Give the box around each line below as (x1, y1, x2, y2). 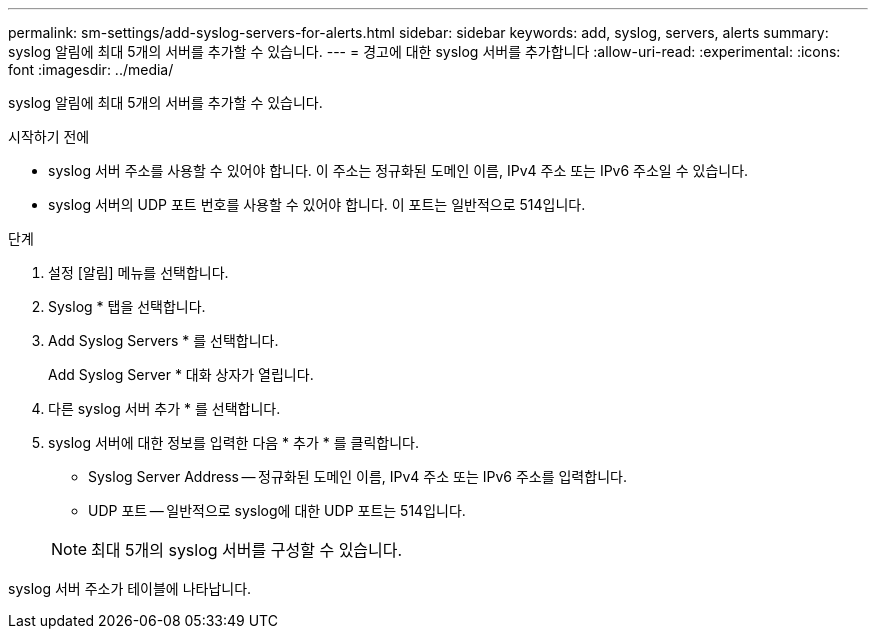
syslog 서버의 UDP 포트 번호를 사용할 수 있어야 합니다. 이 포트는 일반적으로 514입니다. (48, 196, 586, 213)
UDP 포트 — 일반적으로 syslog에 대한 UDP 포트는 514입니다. (88, 502, 466, 519)
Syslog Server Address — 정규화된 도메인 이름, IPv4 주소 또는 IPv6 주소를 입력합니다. (88, 468, 627, 485)
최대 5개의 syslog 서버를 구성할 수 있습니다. (91, 540, 403, 560)
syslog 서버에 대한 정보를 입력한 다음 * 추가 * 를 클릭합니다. (48, 434, 419, 451)
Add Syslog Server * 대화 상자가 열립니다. (48, 366, 314, 383)
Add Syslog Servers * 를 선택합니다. (48, 332, 279, 349)
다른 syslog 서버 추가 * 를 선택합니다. (48, 400, 281, 417)
